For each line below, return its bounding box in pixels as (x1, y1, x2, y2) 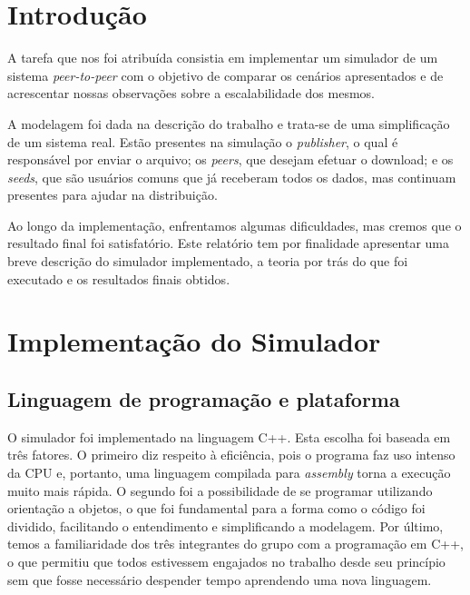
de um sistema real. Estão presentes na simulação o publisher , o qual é (7, 132, 398, 151)
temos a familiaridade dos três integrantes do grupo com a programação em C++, (7, 534, 464, 553)
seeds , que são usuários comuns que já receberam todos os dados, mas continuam (7, 167, 456, 186)
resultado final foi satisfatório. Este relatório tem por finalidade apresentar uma (7, 233, 450, 253)
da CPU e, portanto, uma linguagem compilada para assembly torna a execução (7, 463, 451, 482)
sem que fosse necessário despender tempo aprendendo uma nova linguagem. (7, 570, 432, 589)
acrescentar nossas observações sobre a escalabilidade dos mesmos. (7, 84, 375, 103)
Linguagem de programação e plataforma (7, 385, 400, 413)
